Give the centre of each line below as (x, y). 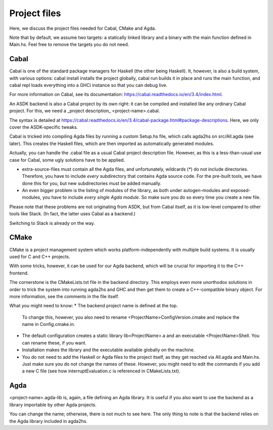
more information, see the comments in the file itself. (64, 296)
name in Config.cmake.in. (49, 324)
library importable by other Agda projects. (53, 405)
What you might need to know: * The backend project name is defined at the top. (94, 306)
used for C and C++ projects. (40, 256)
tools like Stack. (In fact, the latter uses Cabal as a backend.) (73, 214)
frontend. (19, 273)
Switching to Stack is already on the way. (52, 223)
